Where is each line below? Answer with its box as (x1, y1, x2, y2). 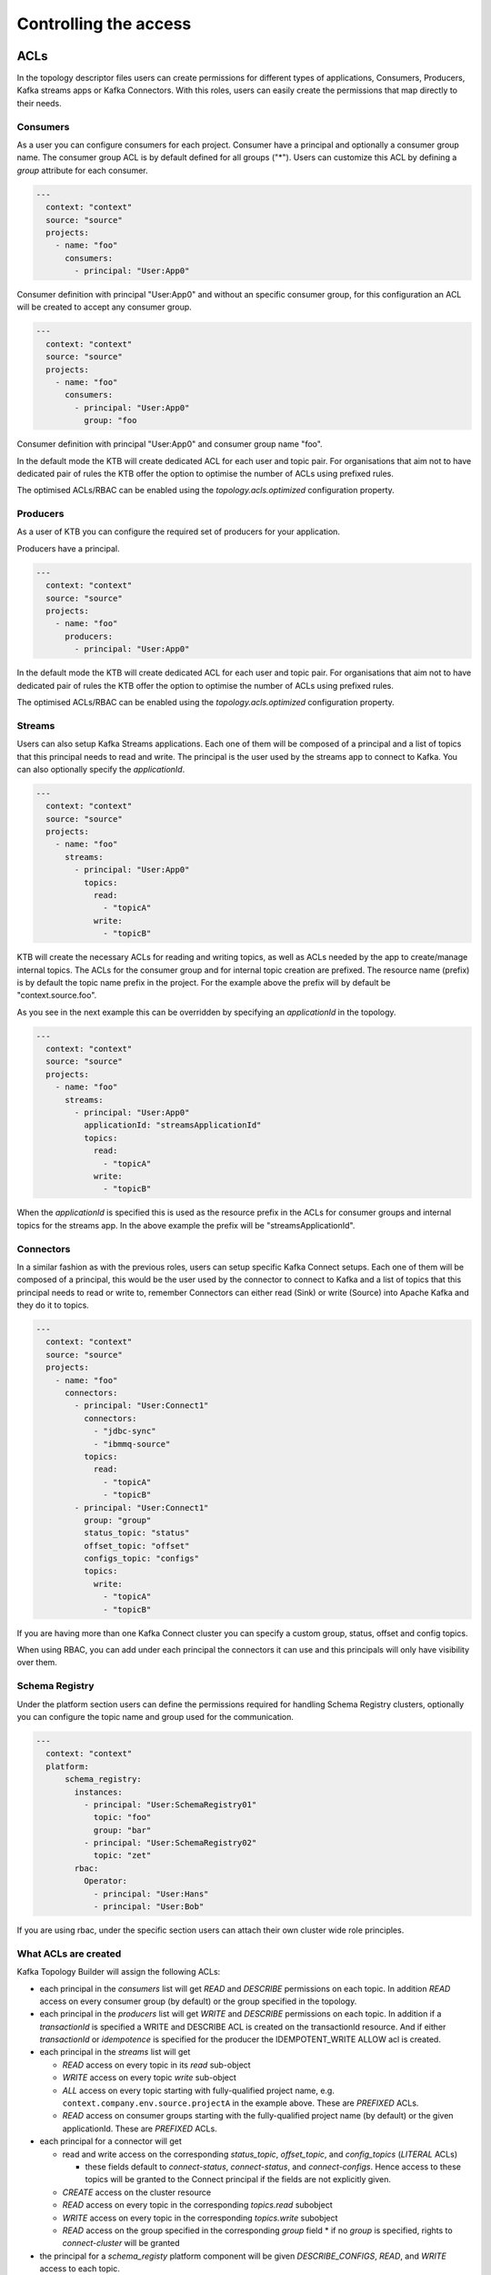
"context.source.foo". (16, 990, 97, 1001)
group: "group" (83, 1515, 152, 1525)
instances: (74, 1786, 123, 1797)
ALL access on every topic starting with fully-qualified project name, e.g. (62, 2085, 336, 2096)
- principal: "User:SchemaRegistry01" (83, 1799, 257, 1810)
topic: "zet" (93, 1850, 152, 1861)
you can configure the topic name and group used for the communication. (16, 1711, 295, 1722)
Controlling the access (16, 14, 192, 34)
